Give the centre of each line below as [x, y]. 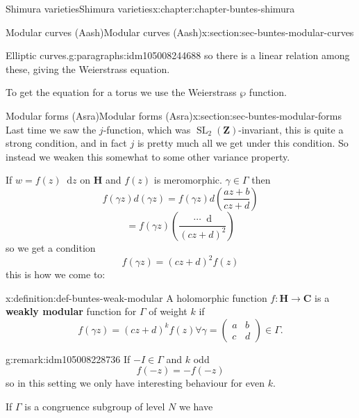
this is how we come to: [56, 274]
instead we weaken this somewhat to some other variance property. [148, 156]
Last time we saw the [51, 129]
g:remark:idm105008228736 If [68, 359]
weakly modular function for [71, 311]
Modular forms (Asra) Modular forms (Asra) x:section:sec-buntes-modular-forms [174, 115]
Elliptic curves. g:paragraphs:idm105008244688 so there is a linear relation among [178, 55]
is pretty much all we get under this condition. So [243, 143]
